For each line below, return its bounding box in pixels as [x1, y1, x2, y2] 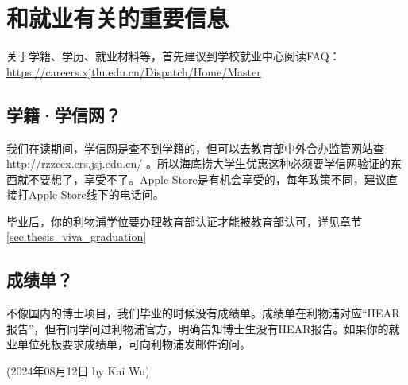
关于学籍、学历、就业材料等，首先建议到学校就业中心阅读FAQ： [6, 48, 341, 64]
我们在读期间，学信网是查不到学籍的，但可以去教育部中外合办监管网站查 [6, 139, 384, 156]
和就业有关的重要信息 [6, 2, 229, 34]
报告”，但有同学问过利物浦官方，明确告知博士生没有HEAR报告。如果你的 [6, 320, 389, 336]
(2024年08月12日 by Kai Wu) [6, 363, 150, 379]
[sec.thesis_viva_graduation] [6, 228, 147, 245]
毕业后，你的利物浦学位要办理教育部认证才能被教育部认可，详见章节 [6, 212, 362, 229]
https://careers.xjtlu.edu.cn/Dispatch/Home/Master [6, 63, 261, 80]
